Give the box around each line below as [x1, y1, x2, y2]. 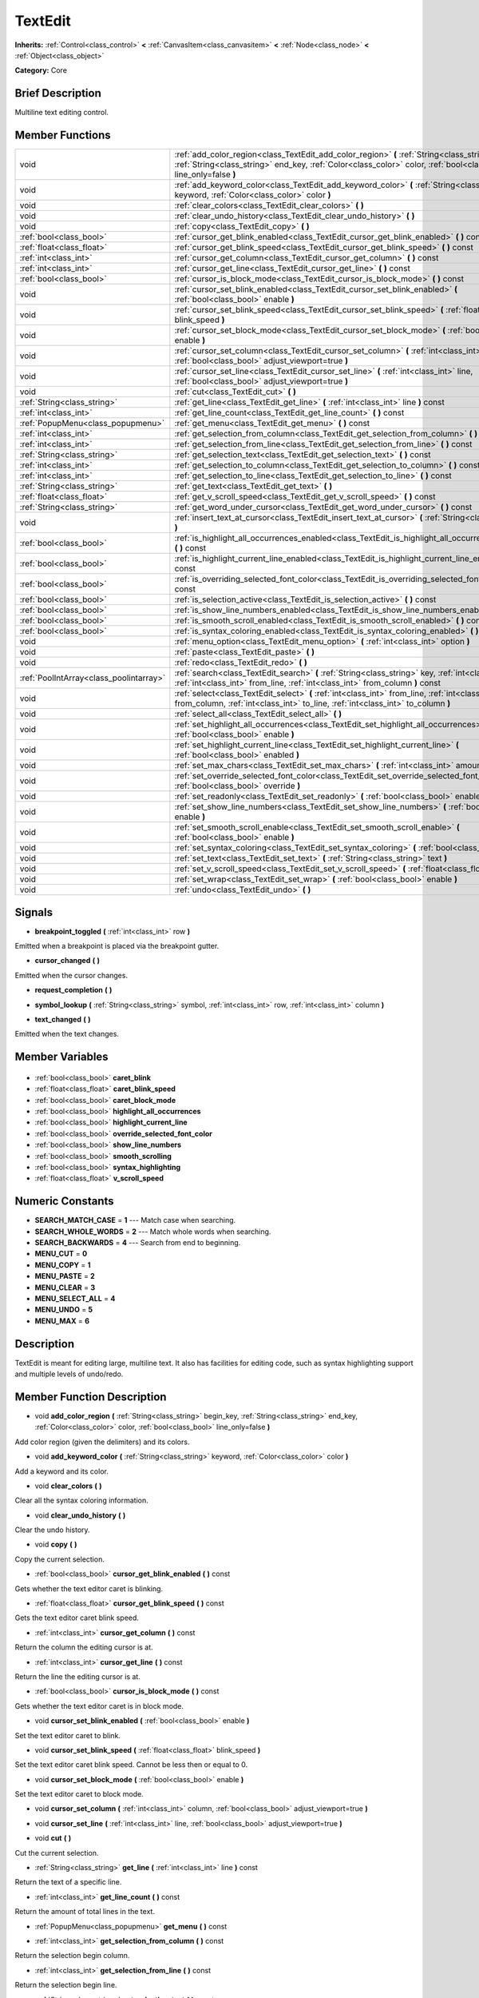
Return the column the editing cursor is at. [14, 1642, 153, 1652]
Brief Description [14, 86, 101, 100]
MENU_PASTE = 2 [34, 1272, 95, 1281]
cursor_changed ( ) [34, 956, 100, 965]
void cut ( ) [34, 1833, 72, 1843]
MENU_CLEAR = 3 [34, 1283, 96, 1292]
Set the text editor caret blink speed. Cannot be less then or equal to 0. [14, 1760, 248, 1769]
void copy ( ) [34, 1539, 77, 1550]
